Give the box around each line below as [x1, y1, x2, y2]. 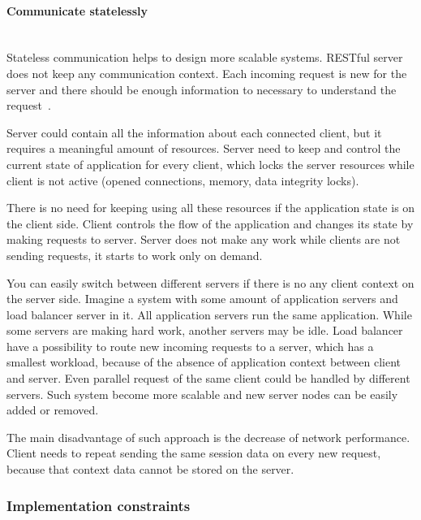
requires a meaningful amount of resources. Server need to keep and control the [6, 140, 401, 157]
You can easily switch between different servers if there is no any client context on [6, 274, 415, 291]
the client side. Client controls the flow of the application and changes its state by [6, 214, 414, 232]
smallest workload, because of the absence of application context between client [6, 353, 402, 370]
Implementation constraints [6, 495, 191, 515]
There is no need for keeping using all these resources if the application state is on [6, 199, 415, 216]
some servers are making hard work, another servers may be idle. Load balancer [6, 322, 403, 339]
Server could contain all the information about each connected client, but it [6, 123, 382, 141]
